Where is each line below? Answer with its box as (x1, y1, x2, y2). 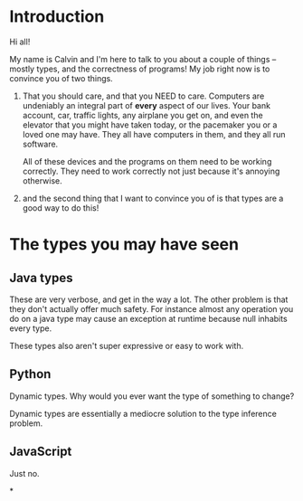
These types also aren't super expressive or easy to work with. (9, 340, 244, 351)
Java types (9, 269, 73, 286)
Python (9, 366, 52, 382)
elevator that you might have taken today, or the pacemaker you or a (22, 119, 278, 130)
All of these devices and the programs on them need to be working (22, 156, 272, 166)
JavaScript (9, 444, 72, 459)
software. (22, 138, 59, 149)
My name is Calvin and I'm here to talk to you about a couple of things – (9, 53, 277, 64)
